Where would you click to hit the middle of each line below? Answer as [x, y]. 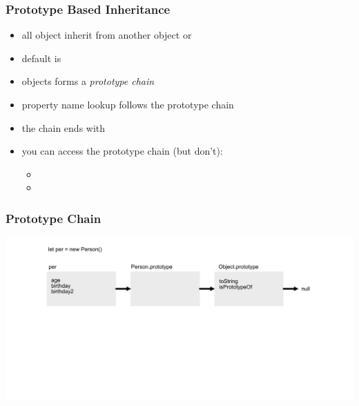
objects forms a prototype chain [88, 81]
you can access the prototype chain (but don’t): [122, 151]
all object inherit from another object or [107, 35]
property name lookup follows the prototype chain [128, 104]
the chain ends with [64, 127]
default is [41, 58]
